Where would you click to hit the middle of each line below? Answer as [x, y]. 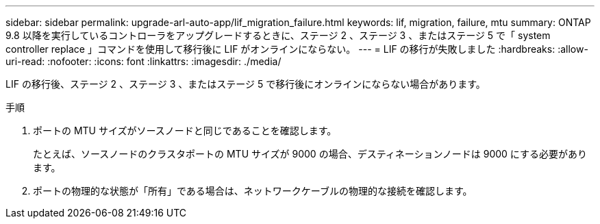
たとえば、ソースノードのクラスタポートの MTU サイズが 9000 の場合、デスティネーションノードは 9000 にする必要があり [310, 154]
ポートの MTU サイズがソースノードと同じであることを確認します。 [185, 130]
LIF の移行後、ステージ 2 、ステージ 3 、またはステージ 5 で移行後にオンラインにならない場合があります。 [246, 84]
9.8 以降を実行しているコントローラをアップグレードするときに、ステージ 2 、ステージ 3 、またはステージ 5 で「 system [278, 35]
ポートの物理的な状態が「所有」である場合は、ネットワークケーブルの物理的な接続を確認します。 [253, 191]
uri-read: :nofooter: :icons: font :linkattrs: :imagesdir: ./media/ [143, 61]
